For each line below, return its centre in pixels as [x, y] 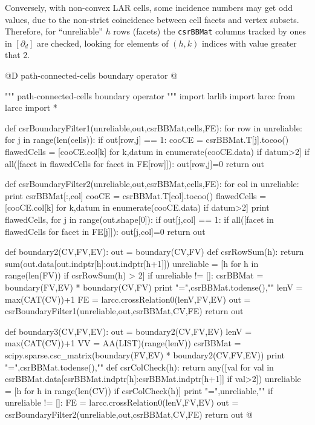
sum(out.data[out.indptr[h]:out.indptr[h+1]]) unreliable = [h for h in [132, 263]
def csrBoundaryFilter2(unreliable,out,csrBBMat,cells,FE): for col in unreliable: [152, 184]
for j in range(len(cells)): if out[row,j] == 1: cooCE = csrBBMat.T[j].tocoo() [147, 140]
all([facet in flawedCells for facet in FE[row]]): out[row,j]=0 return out [135, 163]
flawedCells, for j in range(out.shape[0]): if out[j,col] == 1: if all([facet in [139, 219]
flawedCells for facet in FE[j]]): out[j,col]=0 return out [105, 231]
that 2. [18, 55]
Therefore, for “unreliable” [54, 31]
